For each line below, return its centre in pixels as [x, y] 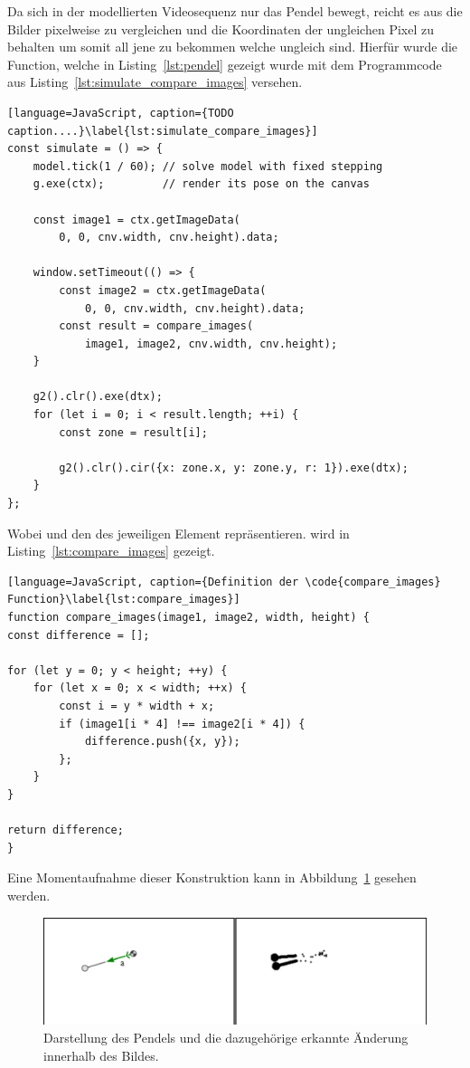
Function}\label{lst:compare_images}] [124, 600]
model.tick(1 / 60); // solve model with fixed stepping [208, 166]
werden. [29, 895]
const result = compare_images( [156, 326]
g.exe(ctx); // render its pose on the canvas [201, 184]
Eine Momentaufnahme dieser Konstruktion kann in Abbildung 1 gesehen [212, 877]
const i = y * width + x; [137, 706]
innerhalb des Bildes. [101, 1055]
